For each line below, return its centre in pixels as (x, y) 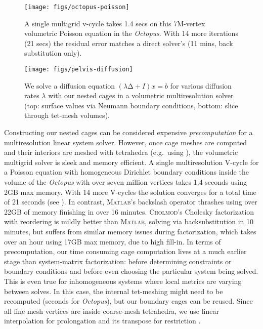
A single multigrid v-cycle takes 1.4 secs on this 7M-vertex (115, 23)
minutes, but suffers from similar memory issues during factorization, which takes (130, 231)
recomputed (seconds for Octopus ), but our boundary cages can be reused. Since (128, 301)
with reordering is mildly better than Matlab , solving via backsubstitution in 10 (129, 221)
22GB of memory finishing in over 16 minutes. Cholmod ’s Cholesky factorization (129, 211)
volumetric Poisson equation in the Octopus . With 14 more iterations (131, 33)
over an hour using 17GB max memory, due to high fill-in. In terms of (113, 241)
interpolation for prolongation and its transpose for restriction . (102, 321)
